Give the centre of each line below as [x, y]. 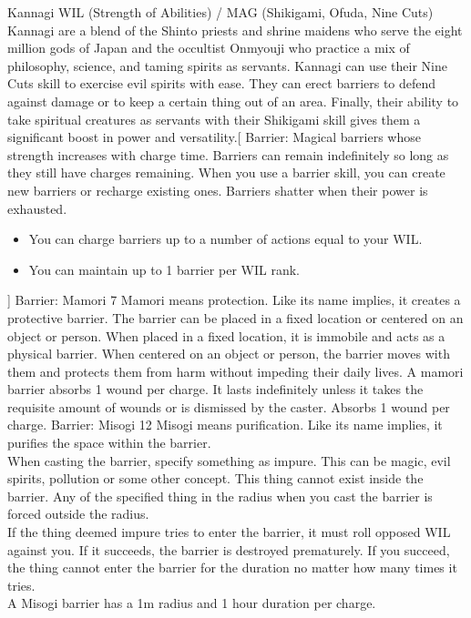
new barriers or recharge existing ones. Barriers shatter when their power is [218, 190]
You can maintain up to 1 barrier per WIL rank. [164, 269]
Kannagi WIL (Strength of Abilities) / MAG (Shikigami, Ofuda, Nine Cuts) [220, 12]
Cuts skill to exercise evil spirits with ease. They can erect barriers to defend [222, 83]
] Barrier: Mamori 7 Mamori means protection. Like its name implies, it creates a [234, 300]
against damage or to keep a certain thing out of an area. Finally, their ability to [233, 101]
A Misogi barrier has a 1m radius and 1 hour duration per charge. [192, 603]
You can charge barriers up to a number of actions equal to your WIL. [225, 239]
